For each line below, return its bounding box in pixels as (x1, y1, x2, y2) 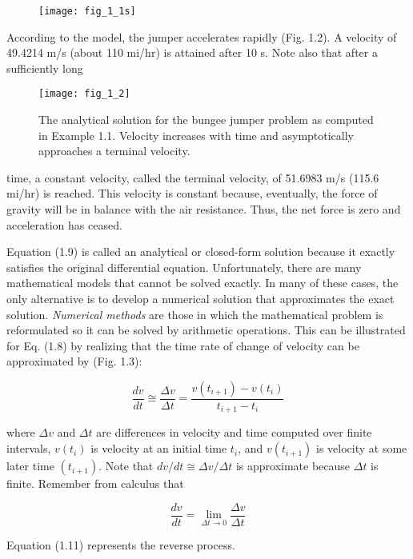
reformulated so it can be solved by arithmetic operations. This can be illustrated (6, 321, 406, 338)
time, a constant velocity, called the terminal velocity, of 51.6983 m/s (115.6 (6, 169, 379, 186)
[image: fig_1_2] (38, 88, 130, 100)
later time (6, 457, 54, 474)
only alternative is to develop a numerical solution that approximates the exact (6, 290, 395, 307)
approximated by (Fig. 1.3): (6, 353, 142, 369)
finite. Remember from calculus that (6, 475, 184, 492)
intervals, (6, 440, 51, 457)
